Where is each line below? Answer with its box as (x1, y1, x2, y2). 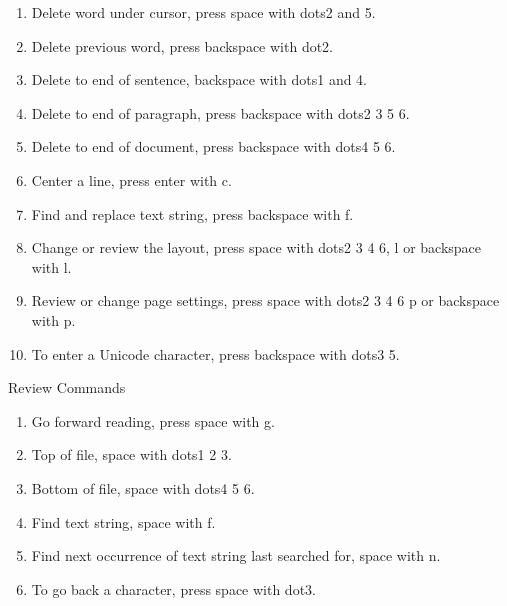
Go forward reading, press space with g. (31, 410, 275, 431)
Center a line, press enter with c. (31, 169, 232, 190)
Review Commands (8, 377, 126, 398)
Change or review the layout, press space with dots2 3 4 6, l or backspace (31, 237, 482, 258)
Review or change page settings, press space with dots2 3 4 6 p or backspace (31, 290, 500, 311)
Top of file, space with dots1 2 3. (31, 444, 232, 465)
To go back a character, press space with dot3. (31, 578, 316, 599)
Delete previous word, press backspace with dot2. (31, 35, 334, 56)
